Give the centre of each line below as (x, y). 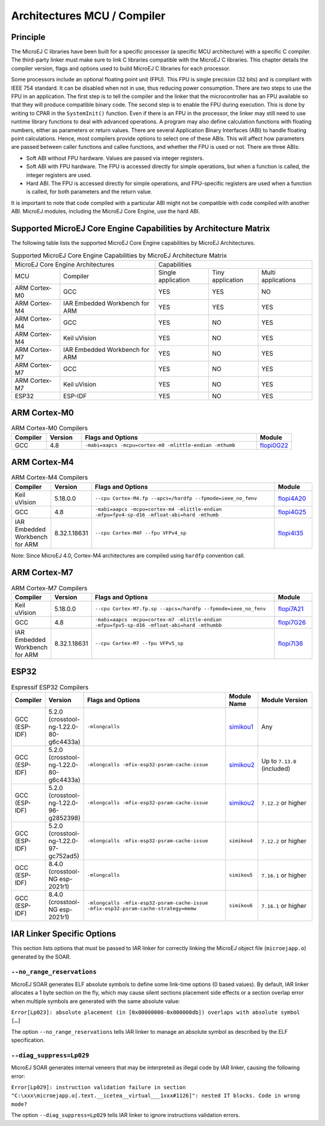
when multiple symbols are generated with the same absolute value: (96, 1001)
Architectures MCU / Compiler (88, 16)
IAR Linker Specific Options (64, 934)
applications (279, 280)
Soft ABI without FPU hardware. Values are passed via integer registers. (115, 158)
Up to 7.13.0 (279, 761)
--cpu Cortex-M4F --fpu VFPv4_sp (141, 533)
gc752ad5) (64, 856)
